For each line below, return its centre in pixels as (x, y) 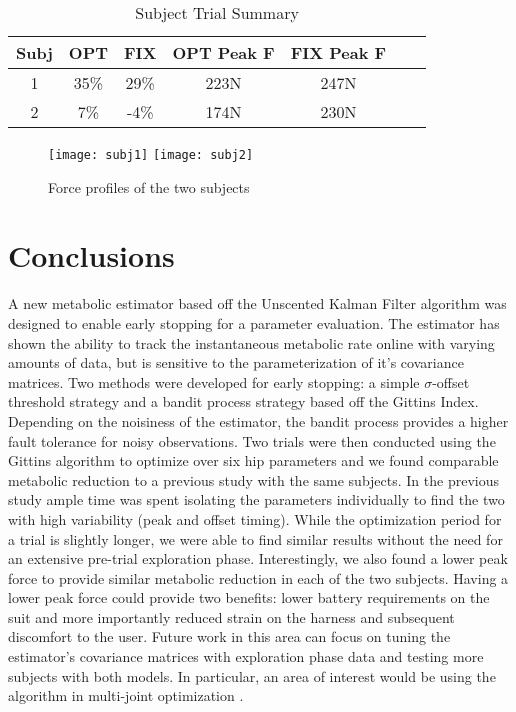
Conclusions (91, 255)
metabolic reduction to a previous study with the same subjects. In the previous (253, 479)
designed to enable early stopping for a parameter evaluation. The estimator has (254, 322)
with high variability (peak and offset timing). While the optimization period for (255, 518)
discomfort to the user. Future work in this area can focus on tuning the (229, 636)
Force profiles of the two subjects (149, 186)
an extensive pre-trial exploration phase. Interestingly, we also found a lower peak (258, 558)
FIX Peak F (338, 52)
